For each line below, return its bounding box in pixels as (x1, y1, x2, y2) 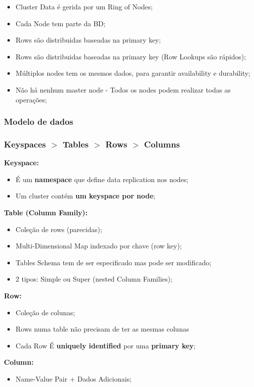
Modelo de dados (4, 115, 73, 128)
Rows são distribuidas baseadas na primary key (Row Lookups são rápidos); (15, 51, 246, 61)
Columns (144, 138, 180, 150)
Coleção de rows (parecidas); (15, 224, 102, 234)
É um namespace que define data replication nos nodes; (15, 174, 189, 184)
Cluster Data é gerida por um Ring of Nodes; (15, 1, 153, 11)
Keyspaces (4, 138, 46, 150)
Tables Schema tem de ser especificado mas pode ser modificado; (15, 257, 212, 267)
